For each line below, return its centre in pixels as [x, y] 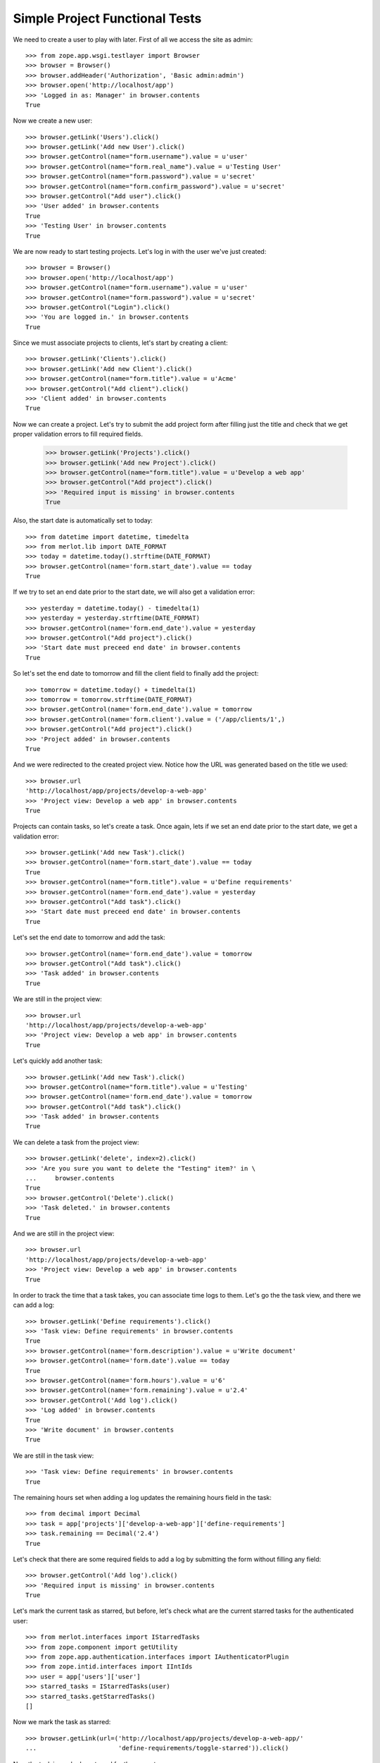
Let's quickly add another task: [58, 1061]
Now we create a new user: [53, 121]
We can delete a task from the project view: [76, 1142]
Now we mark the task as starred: [62, 1722]
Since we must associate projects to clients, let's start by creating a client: [120, 343]
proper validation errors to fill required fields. [78, 434]
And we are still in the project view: [64, 1233]
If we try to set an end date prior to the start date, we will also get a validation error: [134, 592]
